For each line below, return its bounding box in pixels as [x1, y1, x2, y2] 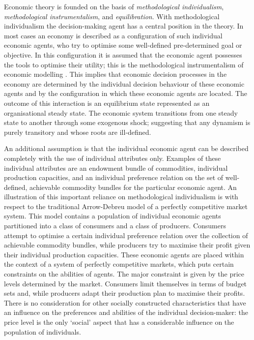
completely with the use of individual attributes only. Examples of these [4, 153, 221, 163]
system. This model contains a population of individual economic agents [4, 211, 221, 221]
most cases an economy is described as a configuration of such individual [4, 30, 223, 40]
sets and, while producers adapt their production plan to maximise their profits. [4, 288, 245, 298]
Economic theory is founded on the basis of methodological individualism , [4, 1, 224, 11]
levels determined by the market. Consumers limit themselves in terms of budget [4, 278, 247, 288]
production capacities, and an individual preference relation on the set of [4, 172, 224, 183]
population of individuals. [4, 326, 81, 337]
